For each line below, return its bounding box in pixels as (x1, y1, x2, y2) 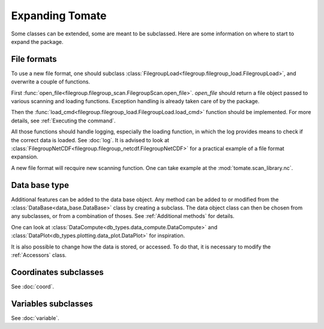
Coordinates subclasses (11, 267, 104, 277)
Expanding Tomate (11, 9, 107, 22)
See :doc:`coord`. (11, 283, 54, 290)
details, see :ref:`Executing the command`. (11, 117, 116, 124)
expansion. (11, 153, 38, 160)
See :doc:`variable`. (11, 314, 59, 321)
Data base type (11, 180, 69, 190)
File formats (11, 54, 57, 64)
